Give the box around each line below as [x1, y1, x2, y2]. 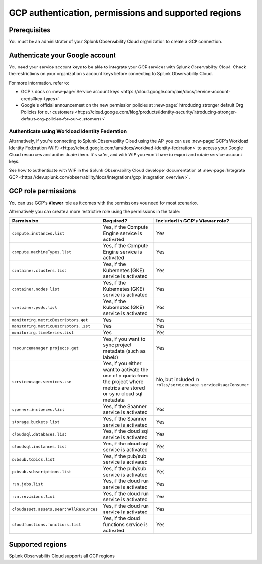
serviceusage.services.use [12, 379, 72, 384]
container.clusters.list [12, 268, 67, 273]
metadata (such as [102, 348, 146, 355]
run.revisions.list [12, 494, 55, 499]
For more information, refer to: [9, 80, 70, 85]
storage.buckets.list [12, 419, 60, 425]
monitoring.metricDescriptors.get [12, 317, 88, 323]
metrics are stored [102, 384, 145, 391]
